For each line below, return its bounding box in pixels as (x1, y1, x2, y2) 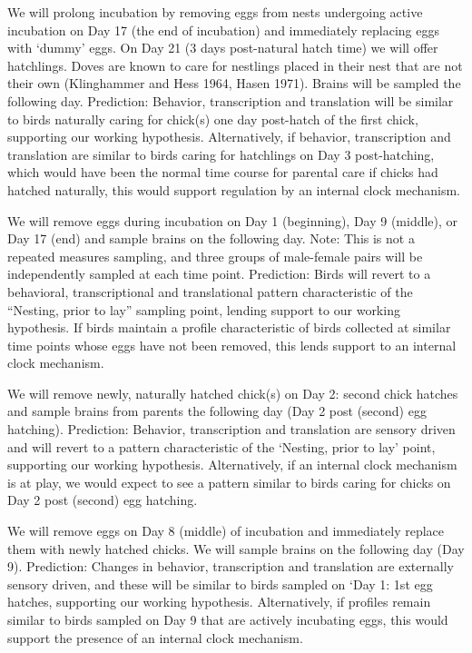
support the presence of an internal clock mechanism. (7, 628, 303, 647)
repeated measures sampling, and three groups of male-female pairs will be (7, 246, 423, 265)
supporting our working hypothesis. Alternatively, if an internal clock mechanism (7, 455, 457, 474)
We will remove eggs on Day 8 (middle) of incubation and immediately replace (7, 521, 444, 540)
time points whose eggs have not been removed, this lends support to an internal (7, 335, 457, 354)
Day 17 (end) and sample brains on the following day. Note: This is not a (7, 229, 415, 248)
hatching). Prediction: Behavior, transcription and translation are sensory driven (7, 420, 456, 439)
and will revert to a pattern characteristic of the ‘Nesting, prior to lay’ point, (7, 437, 436, 456)
